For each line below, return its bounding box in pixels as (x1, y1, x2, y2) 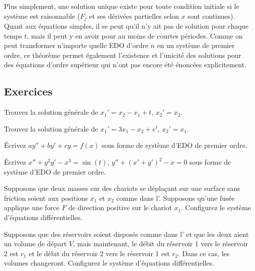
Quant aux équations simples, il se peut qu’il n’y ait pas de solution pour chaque (4, 21, 249, 31)
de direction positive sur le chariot (68, 202, 172, 213)
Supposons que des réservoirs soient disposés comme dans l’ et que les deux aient (4, 228, 249, 239)
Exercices (4, 84, 53, 99)
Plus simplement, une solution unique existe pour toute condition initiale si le (4, 1, 239, 11)
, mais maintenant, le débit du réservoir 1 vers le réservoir (73, 238, 249, 249)
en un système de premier (157, 40, 235, 50)
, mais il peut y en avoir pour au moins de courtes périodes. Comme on (27, 30, 243, 41)
